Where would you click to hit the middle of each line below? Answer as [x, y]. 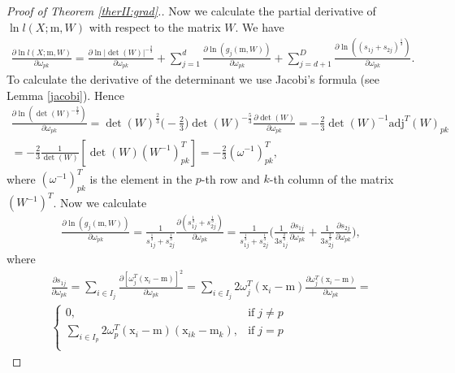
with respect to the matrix [155, 26]
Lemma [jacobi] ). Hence [65, 95]
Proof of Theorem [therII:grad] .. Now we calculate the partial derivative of [191, 11]
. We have [260, 26]
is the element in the [141, 178]
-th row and [230, 178]
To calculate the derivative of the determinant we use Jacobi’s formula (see [193, 79]
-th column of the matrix [331, 178]
